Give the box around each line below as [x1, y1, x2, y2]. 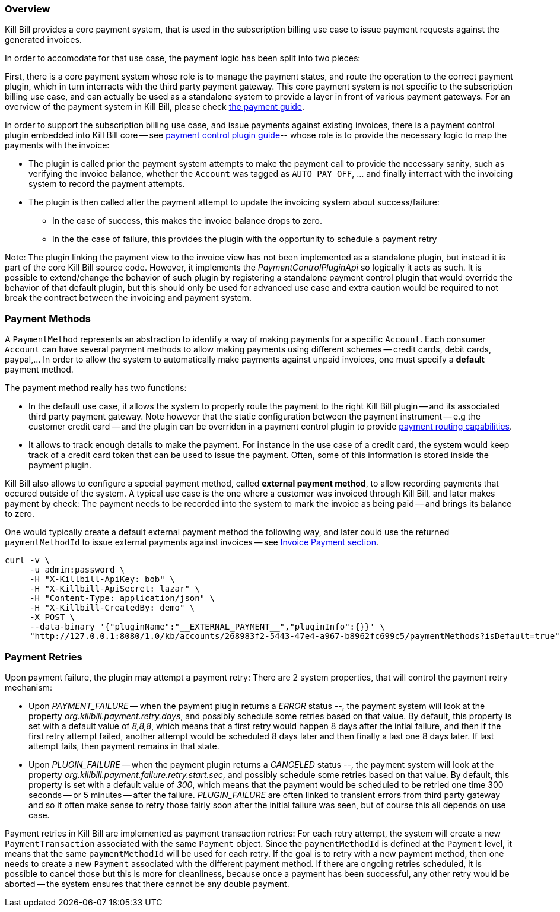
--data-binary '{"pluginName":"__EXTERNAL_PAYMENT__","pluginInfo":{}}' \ [30, 622, 385, 632]
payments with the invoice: [5, 140, 110, 151]
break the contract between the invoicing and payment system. [5, 293, 252, 303]
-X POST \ [30, 612, 75, 622]
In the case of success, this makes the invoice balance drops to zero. [52, 215, 322, 226]
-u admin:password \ [30, 565, 125, 575]
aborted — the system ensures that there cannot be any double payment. [5, 878, 289, 889]
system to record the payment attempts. [28, 179, 185, 189]
